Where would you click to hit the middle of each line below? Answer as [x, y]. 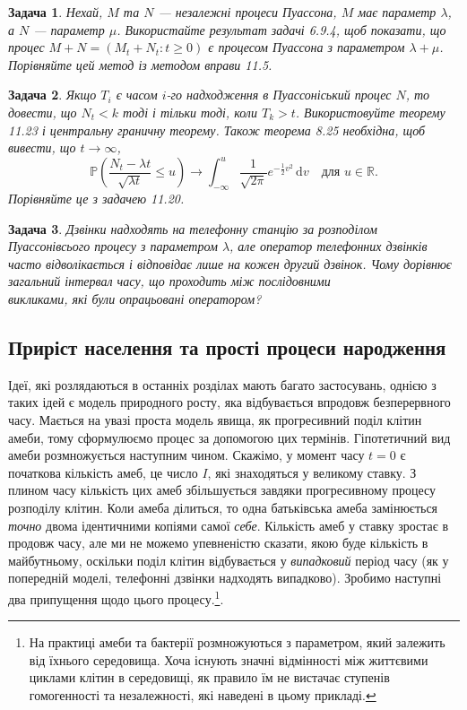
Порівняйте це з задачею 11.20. [96, 199]
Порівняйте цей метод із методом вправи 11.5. [140, 64]
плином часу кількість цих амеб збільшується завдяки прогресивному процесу [222, 490]
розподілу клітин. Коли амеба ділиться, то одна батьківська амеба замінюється [223, 507]
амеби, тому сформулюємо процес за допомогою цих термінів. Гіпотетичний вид [229, 437]
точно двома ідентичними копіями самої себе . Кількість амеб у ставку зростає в [229, 525]
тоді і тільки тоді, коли [190, 112]
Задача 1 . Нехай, [56, 12]
